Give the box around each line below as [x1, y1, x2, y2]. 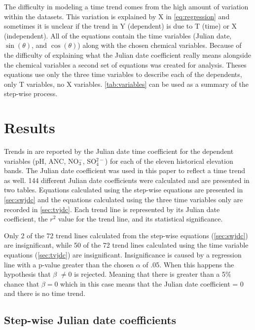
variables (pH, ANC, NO [4, 155, 79, 166]
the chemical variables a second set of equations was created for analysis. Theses [4, 59, 247, 70]
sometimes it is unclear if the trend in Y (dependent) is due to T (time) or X [4, 21, 237, 31]
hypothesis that [4, 269, 51, 279]
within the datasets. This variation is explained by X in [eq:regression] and [4, 11, 230, 21]
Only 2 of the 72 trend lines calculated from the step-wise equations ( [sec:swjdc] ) [4, 230, 248, 240]
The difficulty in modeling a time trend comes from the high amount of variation [4, 1, 249, 11]
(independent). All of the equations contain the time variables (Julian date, [4, 30, 232, 40]
